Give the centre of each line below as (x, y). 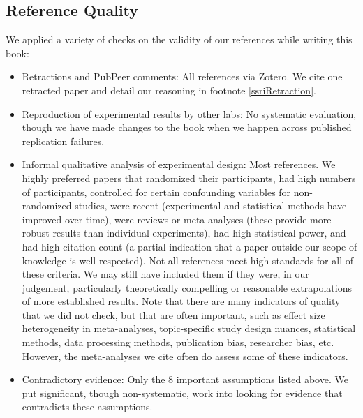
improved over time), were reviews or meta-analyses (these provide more (177, 219)
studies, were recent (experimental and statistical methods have (211, 206)
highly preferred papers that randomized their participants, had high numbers (189, 178)
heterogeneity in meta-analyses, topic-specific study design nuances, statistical (189, 328)
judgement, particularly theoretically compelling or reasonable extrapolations (187, 287)
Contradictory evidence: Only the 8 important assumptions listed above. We (185, 379)
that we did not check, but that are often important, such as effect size (173, 314)
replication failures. (63, 141)
